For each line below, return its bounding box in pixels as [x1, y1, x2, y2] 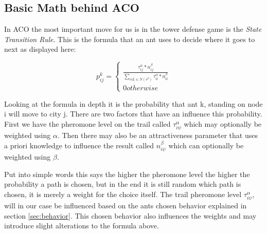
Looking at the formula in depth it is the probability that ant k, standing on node [4, 98, 263, 109]
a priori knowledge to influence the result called [4, 140, 154, 150]
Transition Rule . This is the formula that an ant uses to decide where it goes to [4, 33, 255, 44]
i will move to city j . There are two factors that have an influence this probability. [4, 108, 262, 119]
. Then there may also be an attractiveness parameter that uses [57, 130, 258, 141]
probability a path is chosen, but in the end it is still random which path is [4, 179, 241, 189]
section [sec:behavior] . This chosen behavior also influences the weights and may [4, 210, 257, 221]
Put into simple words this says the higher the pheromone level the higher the [4, 168, 250, 179]
